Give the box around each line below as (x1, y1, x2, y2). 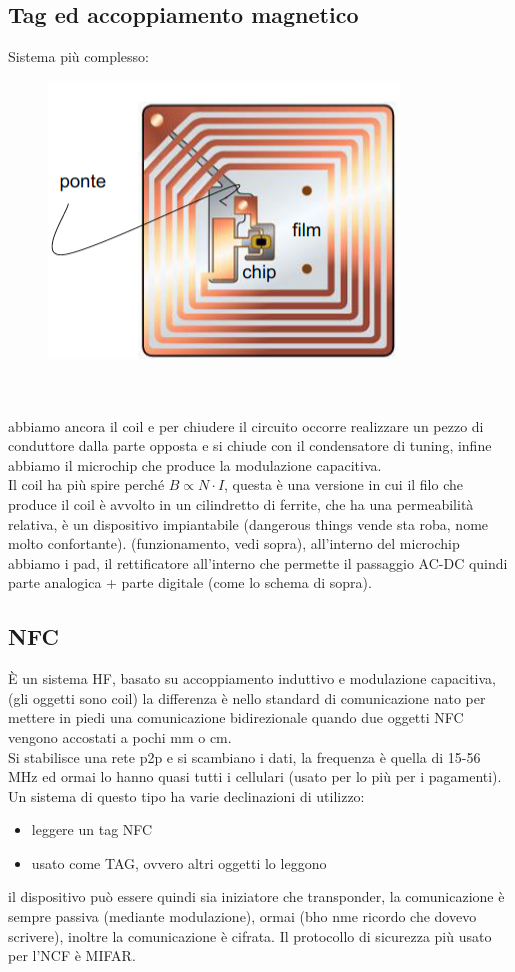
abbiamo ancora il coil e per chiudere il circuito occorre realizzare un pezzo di (8, 415, 484, 436)
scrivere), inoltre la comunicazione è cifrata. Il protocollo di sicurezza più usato (8, 925, 492, 946)
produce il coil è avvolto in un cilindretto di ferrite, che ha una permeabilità (8, 493, 474, 514)
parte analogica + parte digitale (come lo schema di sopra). (8, 572, 372, 593)
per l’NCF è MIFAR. (8, 945, 136, 966)
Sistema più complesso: (8, 46, 149, 67)
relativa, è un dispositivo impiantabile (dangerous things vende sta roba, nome (8, 513, 489, 534)
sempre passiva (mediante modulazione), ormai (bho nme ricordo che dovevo (8, 906, 477, 927)
